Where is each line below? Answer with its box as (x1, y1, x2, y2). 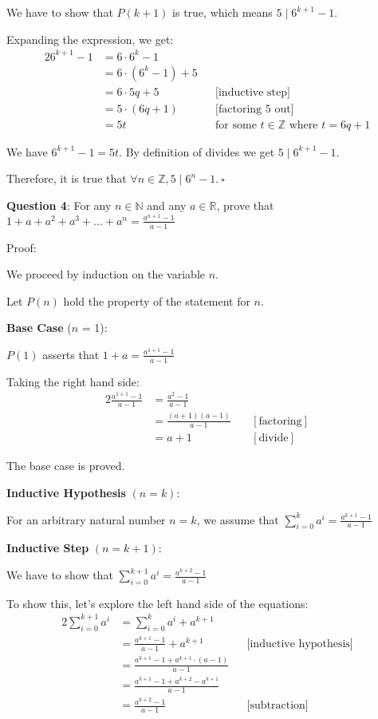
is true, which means (172, 4, 273, 20)
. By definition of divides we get (119, 143, 275, 160)
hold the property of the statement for (63, 292, 250, 309)
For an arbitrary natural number (6, 511, 166, 527)
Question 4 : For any (6, 197, 112, 214)
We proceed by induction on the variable (6, 266, 205, 282)
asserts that (42, 346, 100, 362)
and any (147, 197, 187, 214)
